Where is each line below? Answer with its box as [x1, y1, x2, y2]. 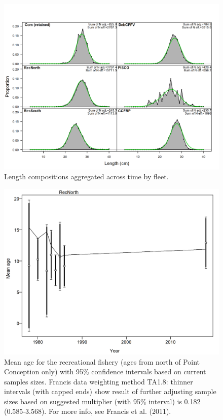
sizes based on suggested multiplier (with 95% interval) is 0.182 [4, 396, 201, 406]
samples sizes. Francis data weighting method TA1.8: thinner [4, 376, 193, 386]
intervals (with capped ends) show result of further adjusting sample [4, 386, 216, 397]
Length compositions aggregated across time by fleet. [4, 171, 169, 182]
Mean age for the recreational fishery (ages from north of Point [4, 356, 200, 367]
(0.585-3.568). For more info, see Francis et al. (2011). [4, 406, 171, 416]
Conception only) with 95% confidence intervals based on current [4, 366, 206, 377]
